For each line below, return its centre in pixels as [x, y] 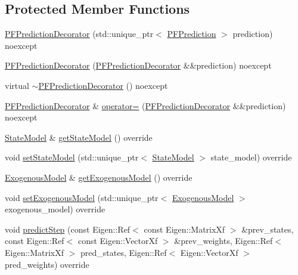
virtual [17, 85]
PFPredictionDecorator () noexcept [103, 85]
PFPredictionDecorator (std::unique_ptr [79, 34]
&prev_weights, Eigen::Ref [223, 241]
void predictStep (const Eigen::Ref [68, 229]
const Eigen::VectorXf [118, 241]
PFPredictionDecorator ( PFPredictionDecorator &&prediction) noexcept [138, 65]
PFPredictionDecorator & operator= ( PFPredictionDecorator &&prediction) [145, 105]
